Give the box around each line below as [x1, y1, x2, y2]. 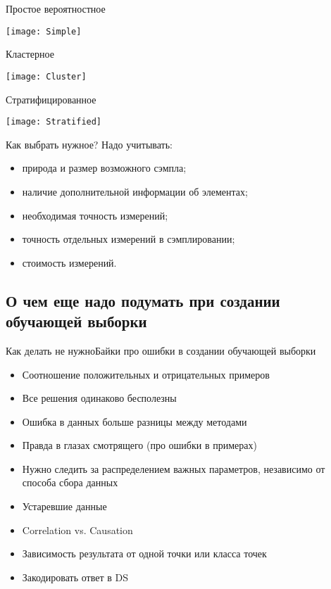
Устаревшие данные [22, 499, 107, 514]
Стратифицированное [6, 91, 96, 106]
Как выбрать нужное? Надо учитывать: [6, 137, 173, 151]
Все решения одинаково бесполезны [22, 391, 177, 405]
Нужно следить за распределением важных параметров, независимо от [22, 461, 325, 476]
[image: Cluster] [6, 71, 87, 82]
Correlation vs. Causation [22, 522, 133, 537]
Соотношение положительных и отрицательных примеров [22, 367, 270, 381]
